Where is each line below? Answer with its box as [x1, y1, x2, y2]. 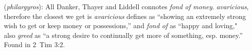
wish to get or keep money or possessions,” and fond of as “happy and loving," [4, 20, 237, 31]
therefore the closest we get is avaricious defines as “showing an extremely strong [4, 11, 246, 21]
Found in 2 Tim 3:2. [4, 39, 65, 50]
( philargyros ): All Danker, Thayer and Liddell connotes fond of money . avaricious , [4, 1, 249, 11]
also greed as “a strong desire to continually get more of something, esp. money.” [4, 30, 243, 40]
